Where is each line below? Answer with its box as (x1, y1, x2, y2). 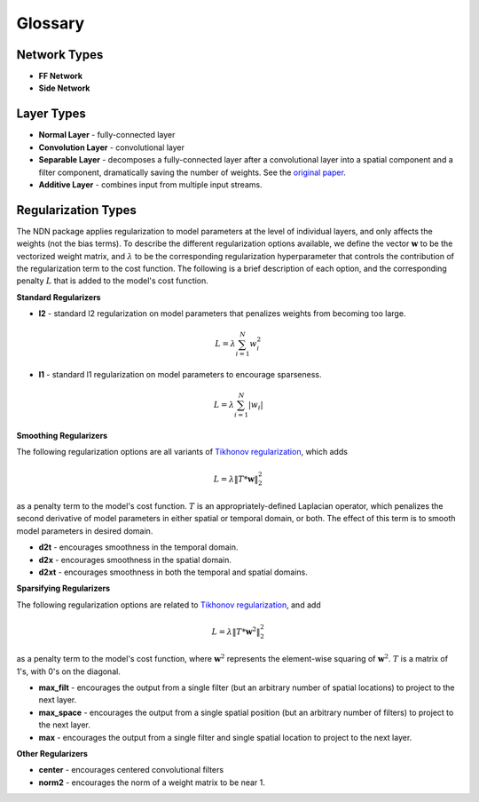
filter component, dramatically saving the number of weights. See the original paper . (38, 167, 346, 178)
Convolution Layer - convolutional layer (38, 142, 185, 153)
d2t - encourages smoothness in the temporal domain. (38, 542, 239, 552)
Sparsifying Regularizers (16, 583, 111, 594)
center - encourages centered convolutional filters (38, 765, 224, 775)
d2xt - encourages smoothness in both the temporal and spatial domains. (38, 567, 308, 577)
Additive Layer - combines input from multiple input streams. (38, 179, 263, 190)
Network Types (16, 47, 104, 62)
